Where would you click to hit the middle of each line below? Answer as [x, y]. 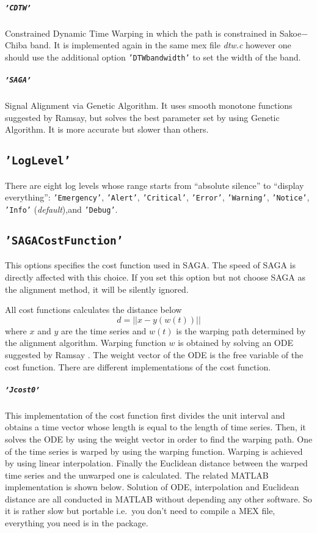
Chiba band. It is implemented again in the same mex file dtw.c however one [148, 45]
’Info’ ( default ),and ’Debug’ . [61, 209]
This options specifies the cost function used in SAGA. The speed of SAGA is [151, 265]
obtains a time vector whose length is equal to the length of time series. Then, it [155, 427]
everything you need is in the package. [77, 523]
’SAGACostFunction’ [64, 240]
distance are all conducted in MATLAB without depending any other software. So [158, 498]
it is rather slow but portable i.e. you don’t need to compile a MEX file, [140, 511]
